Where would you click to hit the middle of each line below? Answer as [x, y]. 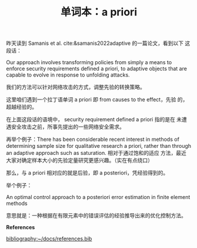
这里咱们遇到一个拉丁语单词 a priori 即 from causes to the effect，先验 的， [97, 100]
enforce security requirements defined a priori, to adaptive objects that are [96, 69]
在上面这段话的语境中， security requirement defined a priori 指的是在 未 [94, 120]
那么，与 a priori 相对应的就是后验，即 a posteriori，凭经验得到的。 [87, 173]
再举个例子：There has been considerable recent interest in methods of [93, 140]
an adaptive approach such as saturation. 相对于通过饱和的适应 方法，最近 [96, 153]
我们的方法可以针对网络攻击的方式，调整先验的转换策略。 [76, 87]
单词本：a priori [99, 12]
